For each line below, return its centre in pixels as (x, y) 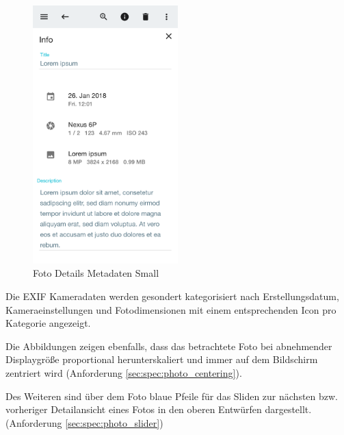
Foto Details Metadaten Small (96, 273)
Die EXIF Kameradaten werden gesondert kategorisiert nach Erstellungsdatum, (172, 296)
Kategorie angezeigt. (48, 323)
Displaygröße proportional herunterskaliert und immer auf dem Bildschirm (162, 359)
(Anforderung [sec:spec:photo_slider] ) (84, 422)
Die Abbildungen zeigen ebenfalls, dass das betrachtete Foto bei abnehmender (169, 346)
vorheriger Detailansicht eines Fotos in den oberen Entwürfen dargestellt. (159, 409)
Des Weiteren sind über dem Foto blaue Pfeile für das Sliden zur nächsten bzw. (172, 396)
